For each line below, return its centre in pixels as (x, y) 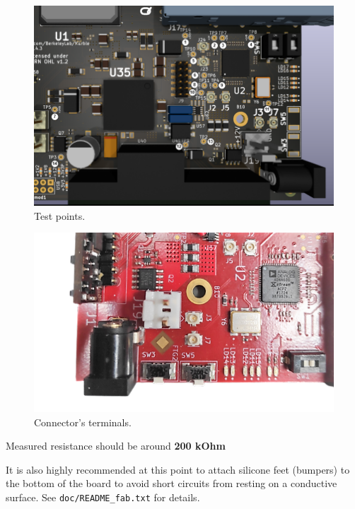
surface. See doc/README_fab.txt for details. (103, 497)
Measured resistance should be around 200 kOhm (116, 446)
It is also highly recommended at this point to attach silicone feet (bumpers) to (178, 469)
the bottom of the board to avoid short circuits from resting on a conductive (171, 483)
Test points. (60, 215)
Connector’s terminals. (83, 422)
